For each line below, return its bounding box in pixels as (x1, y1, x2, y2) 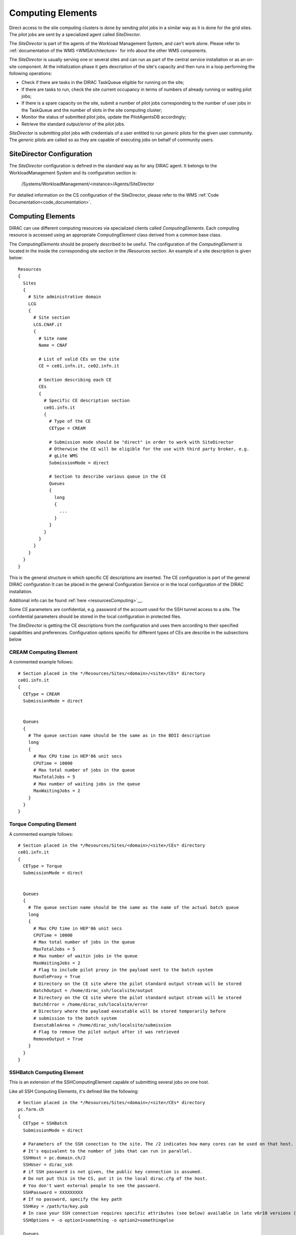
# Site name (38, 335, 68, 341)
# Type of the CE (49, 418, 91, 424)
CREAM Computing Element (9, 649, 78, 656)
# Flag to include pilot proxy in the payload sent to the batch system (33, 967, 213, 973)
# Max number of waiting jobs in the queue (33, 781, 141, 786)
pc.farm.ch (18, 1107, 44, 1112)
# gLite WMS (49, 453, 78, 459)
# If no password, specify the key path (23, 1196, 122, 1202)
